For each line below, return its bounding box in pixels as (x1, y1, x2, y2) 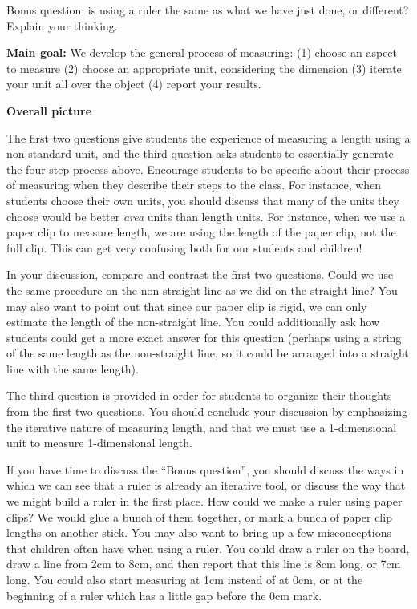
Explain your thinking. (6, 17, 118, 34)
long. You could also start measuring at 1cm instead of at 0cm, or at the (6, 571, 363, 587)
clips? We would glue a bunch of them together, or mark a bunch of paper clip (6, 508, 392, 525)
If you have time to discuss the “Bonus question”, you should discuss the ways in (6, 461, 404, 478)
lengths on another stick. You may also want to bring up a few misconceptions (6, 524, 391, 541)
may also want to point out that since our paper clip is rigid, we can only (6, 297, 367, 314)
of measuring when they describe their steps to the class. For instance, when (6, 176, 382, 193)
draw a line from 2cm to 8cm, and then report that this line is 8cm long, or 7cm (6, 555, 401, 572)
